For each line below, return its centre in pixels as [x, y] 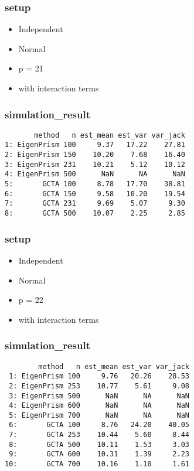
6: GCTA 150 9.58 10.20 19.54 [95, 194]
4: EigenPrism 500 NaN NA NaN [95, 174]
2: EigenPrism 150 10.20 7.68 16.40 [95, 155]
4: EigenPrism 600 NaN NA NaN [99, 406]
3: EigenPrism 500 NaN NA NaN [99, 396]
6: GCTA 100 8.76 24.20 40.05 [99, 425]
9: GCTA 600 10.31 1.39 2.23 [99, 454]
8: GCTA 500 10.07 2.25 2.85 [95, 214]
